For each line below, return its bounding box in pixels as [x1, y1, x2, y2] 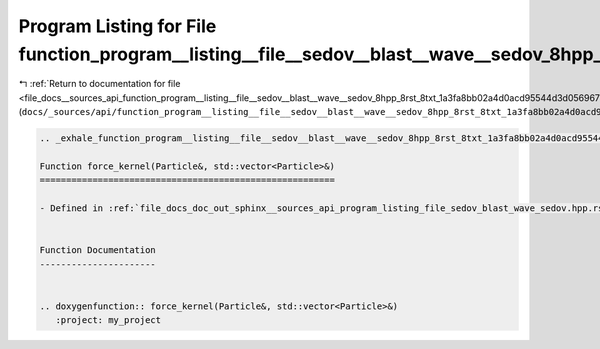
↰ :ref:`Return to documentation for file [18, 78, 181, 90]
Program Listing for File [18, 15, 217, 37]
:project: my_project [55, 315, 162, 326]
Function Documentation [39, 245, 157, 256]
